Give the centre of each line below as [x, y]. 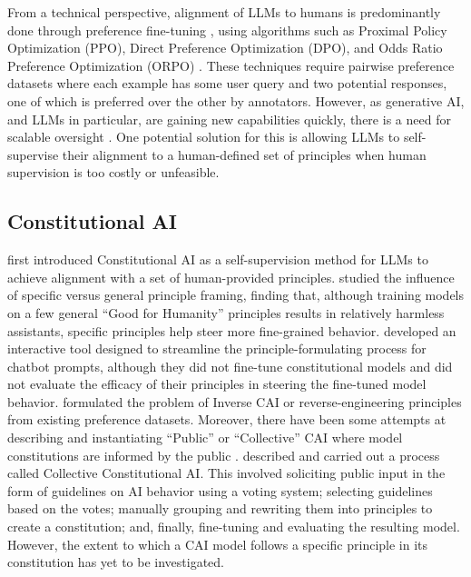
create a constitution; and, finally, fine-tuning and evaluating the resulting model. [234, 527]
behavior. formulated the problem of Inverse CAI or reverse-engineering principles [235, 401]
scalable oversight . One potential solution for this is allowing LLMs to [204, 137]
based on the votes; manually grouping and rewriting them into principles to [220, 508]
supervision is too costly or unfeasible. [113, 172]
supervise [33, 154]
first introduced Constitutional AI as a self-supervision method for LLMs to [218, 259]
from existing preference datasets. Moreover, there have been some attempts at [227, 419]
